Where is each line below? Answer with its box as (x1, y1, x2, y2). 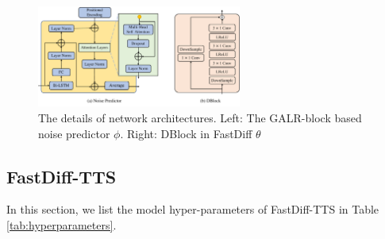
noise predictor (38, 125, 110, 141)
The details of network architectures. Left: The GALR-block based (38, 110, 362, 126)
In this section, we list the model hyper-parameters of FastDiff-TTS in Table (6, 201, 379, 218)
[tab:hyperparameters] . (6, 217, 117, 233)
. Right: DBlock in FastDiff (120, 125, 252, 141)
